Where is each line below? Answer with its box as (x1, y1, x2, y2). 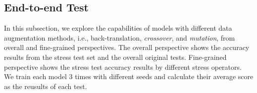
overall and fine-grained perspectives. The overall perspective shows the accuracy (4, 42, 250, 52)
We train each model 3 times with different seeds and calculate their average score (4, 71, 254, 82)
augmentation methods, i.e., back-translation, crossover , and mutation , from (4, 32, 235, 43)
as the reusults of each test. (4, 81, 87, 91)
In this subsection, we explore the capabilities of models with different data (4, 23, 232, 33)
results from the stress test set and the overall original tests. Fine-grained (4, 51, 227, 62)
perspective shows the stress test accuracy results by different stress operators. (4, 61, 242, 72)
